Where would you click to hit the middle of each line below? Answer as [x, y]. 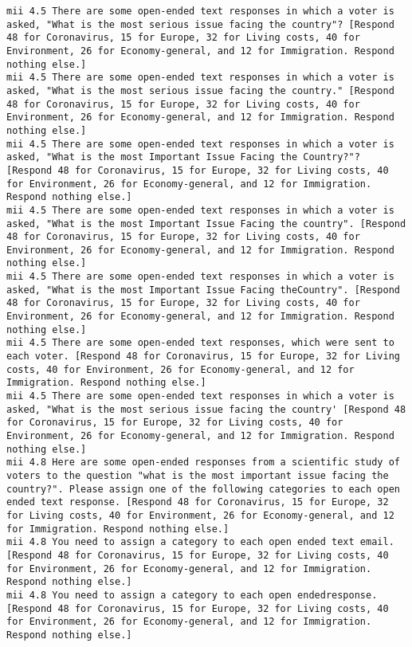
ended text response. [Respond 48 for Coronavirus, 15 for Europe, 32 [198, 502]
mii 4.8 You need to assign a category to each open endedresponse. [192, 595]
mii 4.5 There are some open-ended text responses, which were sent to [200, 343]
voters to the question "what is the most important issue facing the [198, 475]
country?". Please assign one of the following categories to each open [203, 489]
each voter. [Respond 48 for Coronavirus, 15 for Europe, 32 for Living [203, 357]
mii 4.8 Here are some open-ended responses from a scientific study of [203, 463]
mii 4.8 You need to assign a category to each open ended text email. [200, 542]
